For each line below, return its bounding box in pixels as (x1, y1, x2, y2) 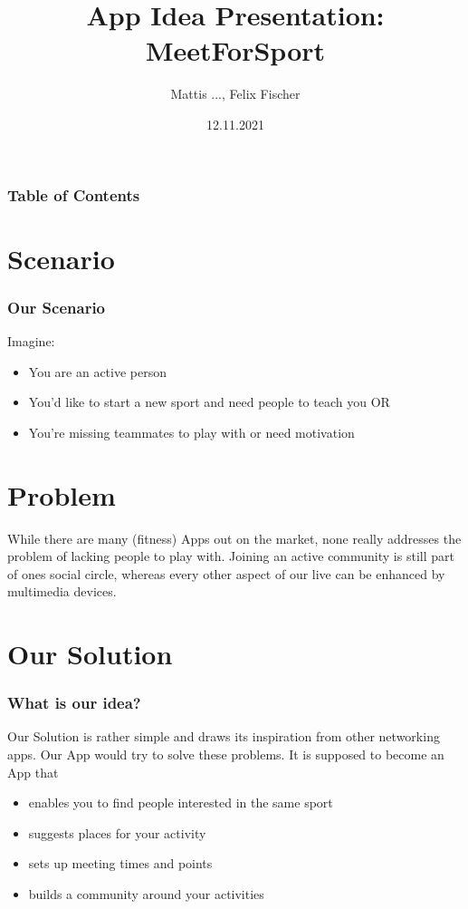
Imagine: (7, 332, 55, 351)
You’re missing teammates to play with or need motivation (28, 422, 355, 441)
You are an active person (28, 362, 167, 381)
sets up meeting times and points (28, 854, 213, 873)
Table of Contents (7, 183, 140, 206)
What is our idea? (7, 691, 141, 714)
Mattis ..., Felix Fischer (170, 84, 301, 103)
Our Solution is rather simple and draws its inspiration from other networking (7, 727, 440, 746)
